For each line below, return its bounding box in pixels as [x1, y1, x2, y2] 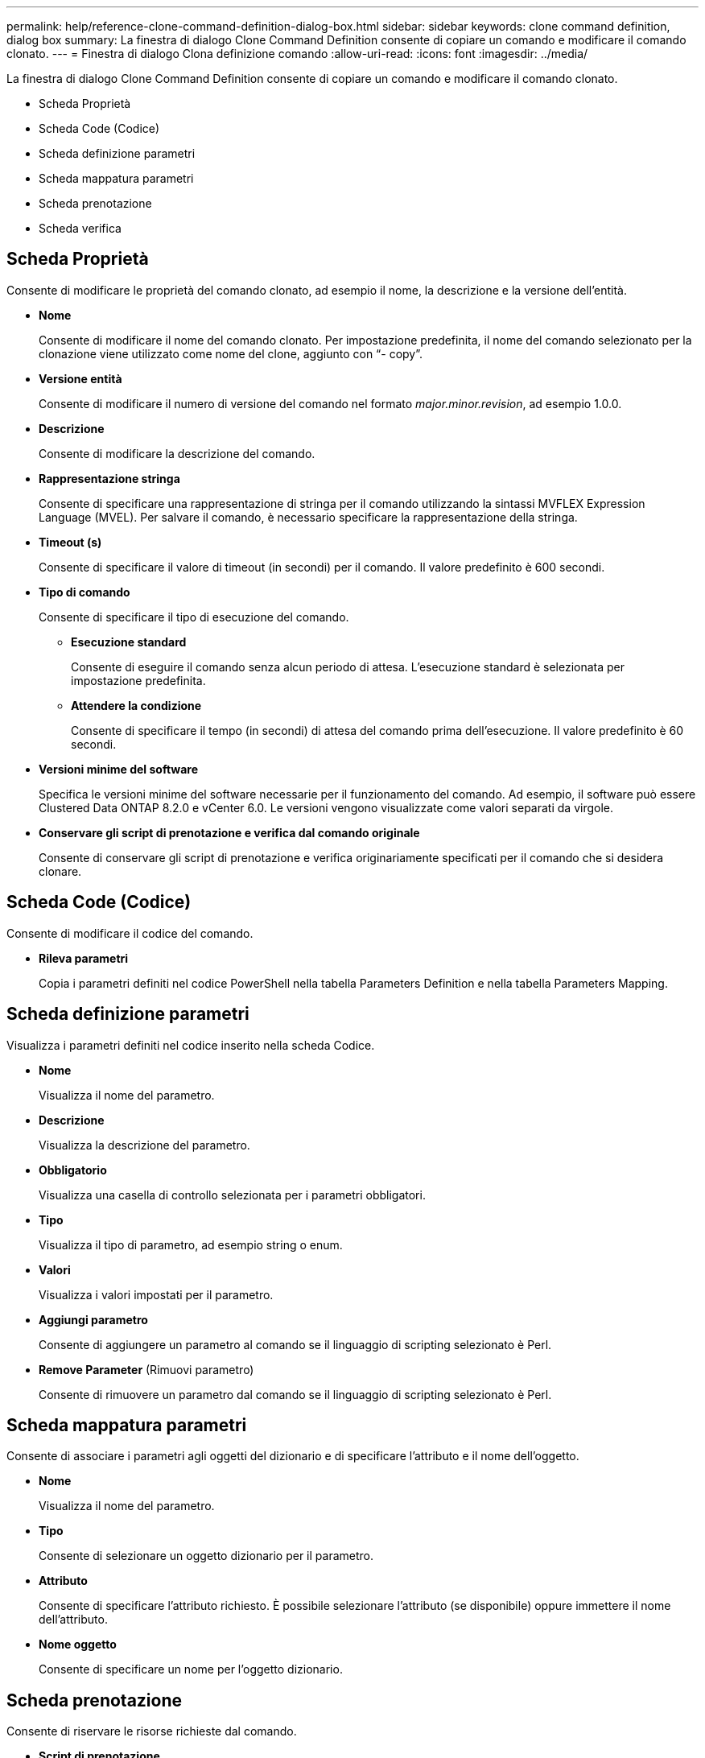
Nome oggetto [39, 1637, 117, 1652]
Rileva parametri [39, 951, 129, 965]
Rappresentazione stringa [39, 471, 180, 485]
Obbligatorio [39, 1162, 107, 1177]
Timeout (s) [39, 534, 102, 549]
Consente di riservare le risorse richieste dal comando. [6, 1724, 297, 1739]
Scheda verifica [39, 221, 122, 235]
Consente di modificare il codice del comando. [6, 926, 254, 940]
